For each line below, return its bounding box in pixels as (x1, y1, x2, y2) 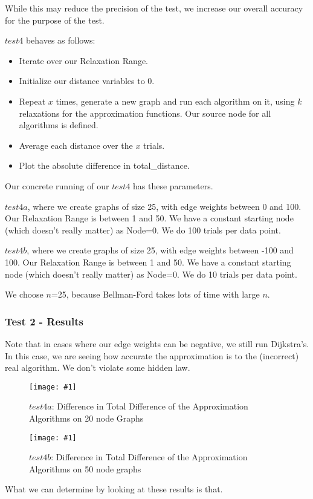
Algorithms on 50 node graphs (29, 462, 141, 475)
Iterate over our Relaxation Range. (19, 54, 149, 67)
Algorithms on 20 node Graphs (29, 411, 144, 424)
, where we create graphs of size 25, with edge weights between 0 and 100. (27, 200, 302, 212)
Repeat (19, 94, 46, 107)
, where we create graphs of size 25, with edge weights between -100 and (27, 244, 294, 256)
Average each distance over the (19, 139, 133, 151)
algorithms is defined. (19, 119, 98, 131)
